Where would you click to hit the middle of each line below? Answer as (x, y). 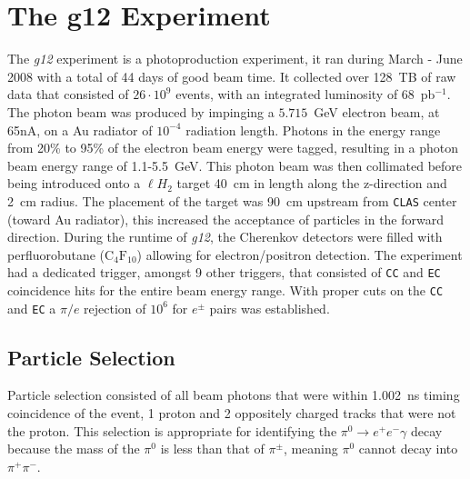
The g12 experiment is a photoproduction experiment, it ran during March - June (235, 59)
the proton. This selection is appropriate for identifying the (172, 430)
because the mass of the (74, 449)
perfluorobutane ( (56, 254)
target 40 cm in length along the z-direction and (312, 183)
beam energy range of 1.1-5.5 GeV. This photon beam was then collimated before (235, 165)
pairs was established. (270, 308)
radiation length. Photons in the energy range (313, 130)
